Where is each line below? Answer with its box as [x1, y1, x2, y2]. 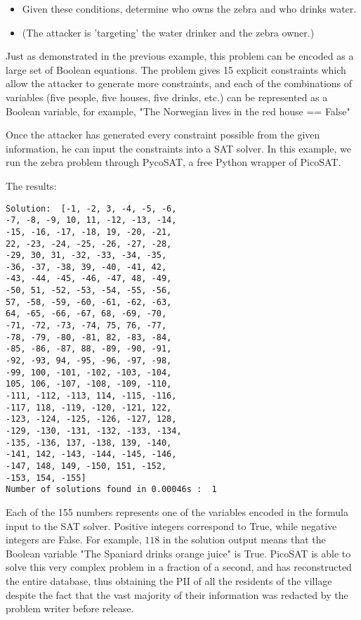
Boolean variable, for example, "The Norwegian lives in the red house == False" [6, 103, 350, 118]
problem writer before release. [6, 601, 134, 616]
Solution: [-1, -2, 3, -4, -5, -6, [6, 203, 177, 214]
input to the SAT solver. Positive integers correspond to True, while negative [6, 518, 337, 533]
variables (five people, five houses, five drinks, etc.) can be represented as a [6, 89, 328, 104]
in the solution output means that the [162, 532, 326, 547]
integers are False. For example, [6, 532, 142, 547]
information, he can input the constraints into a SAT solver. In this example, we [6, 141, 351, 155]
